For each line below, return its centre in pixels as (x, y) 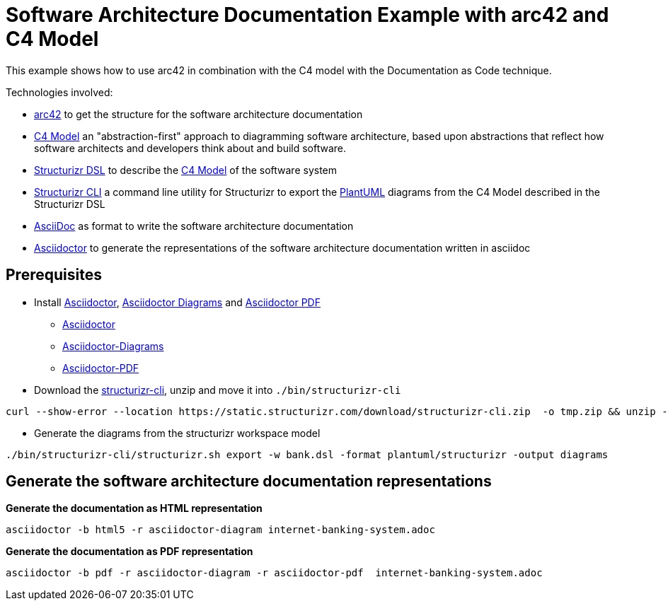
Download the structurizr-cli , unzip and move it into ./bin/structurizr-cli (218, 390)
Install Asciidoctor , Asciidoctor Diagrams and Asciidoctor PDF (177, 302)
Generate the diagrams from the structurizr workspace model (177, 433)
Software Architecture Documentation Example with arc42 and (307, 15)
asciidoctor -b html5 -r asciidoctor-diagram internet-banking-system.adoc (220, 530)
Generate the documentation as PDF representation (129, 552)
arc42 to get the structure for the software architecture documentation (198, 114)
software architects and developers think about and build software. (190, 148)
